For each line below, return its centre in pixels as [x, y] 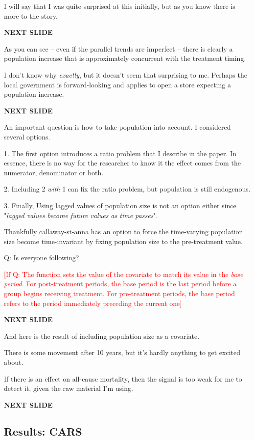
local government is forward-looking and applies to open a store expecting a [117, 84]
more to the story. [31, 15]
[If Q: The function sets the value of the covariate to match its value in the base [124, 274]
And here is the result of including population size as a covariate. [102, 336]
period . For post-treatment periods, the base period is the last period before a [120, 284]
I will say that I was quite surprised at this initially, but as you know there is [120, 6]
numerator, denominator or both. [54, 172]
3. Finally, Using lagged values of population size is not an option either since [120, 205]
